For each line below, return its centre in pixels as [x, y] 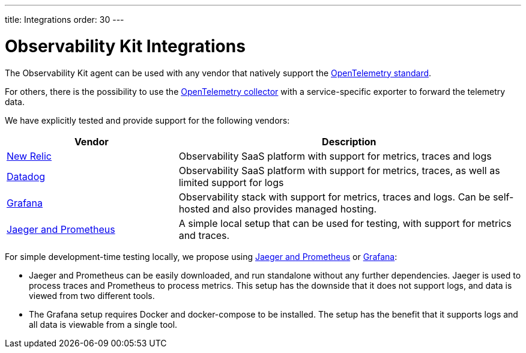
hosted [194, 209]
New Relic [29, 156]
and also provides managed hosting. [295, 209]
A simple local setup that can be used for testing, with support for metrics [345, 223]
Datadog [26, 176]
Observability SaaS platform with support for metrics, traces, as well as [339, 170]
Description [349, 141]
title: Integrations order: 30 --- [65, 20]
